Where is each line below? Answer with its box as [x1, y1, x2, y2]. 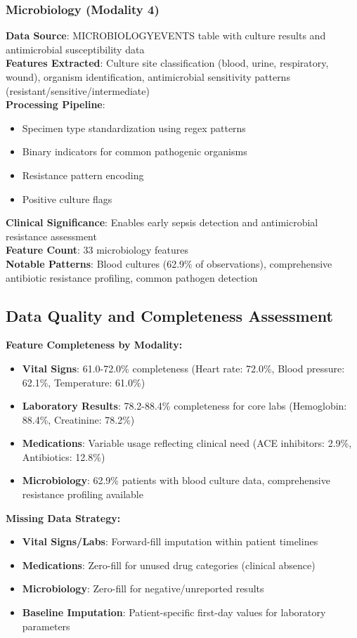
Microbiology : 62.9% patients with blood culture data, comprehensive [22, 473, 330, 488]
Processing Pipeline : [6, 97, 105, 112]
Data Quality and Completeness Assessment [6, 304, 333, 326]
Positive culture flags [22, 191, 112, 206]
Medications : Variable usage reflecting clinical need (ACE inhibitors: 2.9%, [22, 436, 352, 450]
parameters [22, 618, 70, 633]
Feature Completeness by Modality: [6, 337, 183, 352]
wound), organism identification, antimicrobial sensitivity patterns [6, 70, 290, 84]
